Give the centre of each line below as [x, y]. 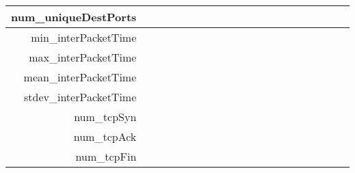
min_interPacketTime [84, 37]
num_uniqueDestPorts [74, 17]
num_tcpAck [105, 136]
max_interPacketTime [83, 57]
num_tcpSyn [105, 117]
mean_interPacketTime [80, 77]
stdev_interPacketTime [80, 97]
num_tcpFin [106, 156]
